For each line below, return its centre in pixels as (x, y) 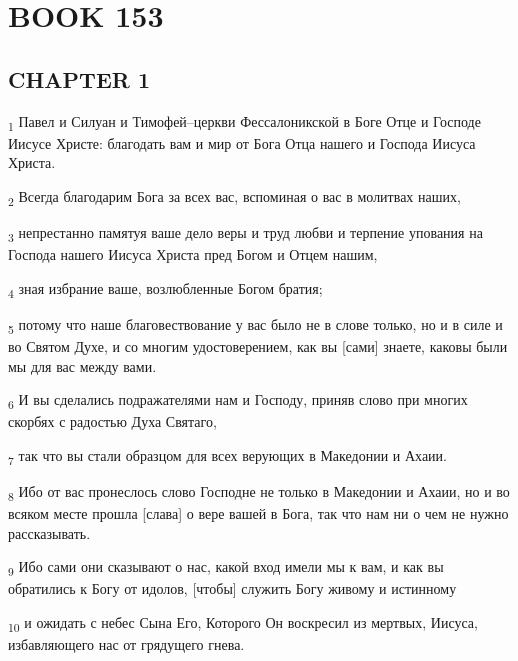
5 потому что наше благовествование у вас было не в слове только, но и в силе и (255, 325)
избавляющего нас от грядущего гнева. (126, 644)
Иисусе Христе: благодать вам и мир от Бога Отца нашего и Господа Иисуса (242, 142)
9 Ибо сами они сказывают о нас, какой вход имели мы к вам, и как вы (226, 568)
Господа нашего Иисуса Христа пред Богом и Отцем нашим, (193, 254)
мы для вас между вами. (82, 365)
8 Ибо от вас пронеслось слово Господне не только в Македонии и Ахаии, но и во (259, 492)
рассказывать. (49, 532)
